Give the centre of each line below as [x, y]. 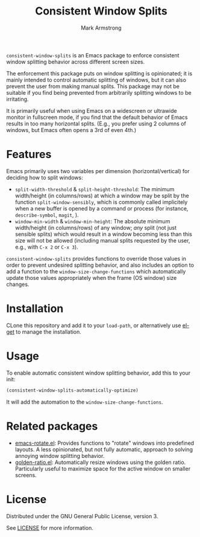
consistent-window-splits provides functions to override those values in [96, 258]
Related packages [52, 426]
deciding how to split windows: [45, 177]
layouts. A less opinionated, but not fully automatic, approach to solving [104, 449]
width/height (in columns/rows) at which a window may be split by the [102, 195]
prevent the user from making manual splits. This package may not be [93, 86]
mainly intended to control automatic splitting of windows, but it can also [96, 80]
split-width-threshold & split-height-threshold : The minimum [95, 189]
